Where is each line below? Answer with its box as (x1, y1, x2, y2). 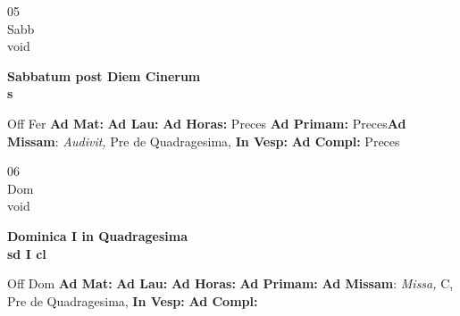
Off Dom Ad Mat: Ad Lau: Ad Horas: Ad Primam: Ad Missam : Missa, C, (7, 274, 454, 293)
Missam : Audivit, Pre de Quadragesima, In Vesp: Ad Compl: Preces (7, 131, 400, 150)
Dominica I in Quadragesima (7, 226, 188, 245)
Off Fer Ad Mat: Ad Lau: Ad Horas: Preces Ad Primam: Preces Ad (7, 113, 406, 132)
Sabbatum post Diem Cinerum (7, 66, 201, 85)
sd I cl (7, 244, 46, 262)
